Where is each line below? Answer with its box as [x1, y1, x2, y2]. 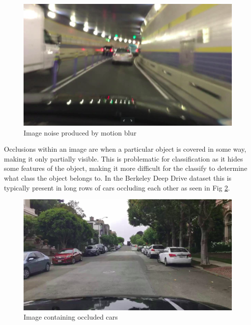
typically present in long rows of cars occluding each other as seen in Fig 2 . [4, 182, 230, 192]
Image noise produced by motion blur [24, 127, 137, 137]
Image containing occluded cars [24, 312, 118, 322]
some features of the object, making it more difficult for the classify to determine [4, 163, 248, 173]
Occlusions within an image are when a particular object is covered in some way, [4, 144, 247, 154]
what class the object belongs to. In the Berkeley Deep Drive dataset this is [4, 172, 232, 183]
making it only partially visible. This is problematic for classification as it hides [4, 153, 243, 163]
